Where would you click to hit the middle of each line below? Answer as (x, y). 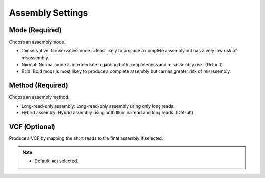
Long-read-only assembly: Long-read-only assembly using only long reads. (98, 106)
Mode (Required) (36, 30)
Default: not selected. (56, 161)
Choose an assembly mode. (37, 42)
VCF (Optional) (32, 127)
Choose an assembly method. (39, 97)
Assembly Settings (49, 13)
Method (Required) (39, 85)
